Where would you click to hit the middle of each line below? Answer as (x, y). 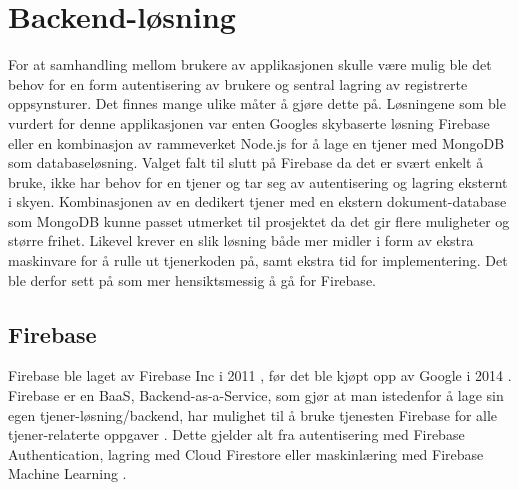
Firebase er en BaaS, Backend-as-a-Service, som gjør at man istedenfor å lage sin (256, 395)
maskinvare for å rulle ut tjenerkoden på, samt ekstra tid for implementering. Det (258, 260)
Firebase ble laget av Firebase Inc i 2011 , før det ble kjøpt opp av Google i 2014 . (260, 375)
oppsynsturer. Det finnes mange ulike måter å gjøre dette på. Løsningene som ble (257, 103)
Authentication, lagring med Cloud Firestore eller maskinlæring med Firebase (246, 453)
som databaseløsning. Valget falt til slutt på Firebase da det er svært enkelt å (246, 162)
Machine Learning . (67, 473)
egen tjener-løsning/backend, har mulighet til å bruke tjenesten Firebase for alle (253, 414)
